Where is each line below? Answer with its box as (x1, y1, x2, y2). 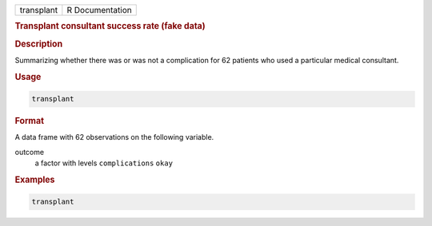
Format (14, 116, 44, 127)
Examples (14, 174, 55, 185)
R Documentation (66, 5, 132, 15)
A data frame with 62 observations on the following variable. (14, 133, 214, 142)
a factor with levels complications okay (34, 158, 174, 168)
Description (14, 38, 63, 50)
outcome (14, 147, 44, 157)
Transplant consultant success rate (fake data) (14, 21, 206, 32)
